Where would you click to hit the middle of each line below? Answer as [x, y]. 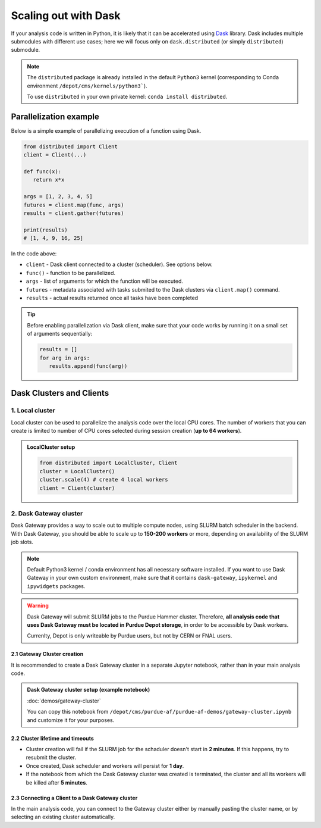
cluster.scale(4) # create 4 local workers [104, 480]
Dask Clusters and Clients [60, 393]
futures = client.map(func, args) [74, 205]
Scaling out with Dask [66, 15]
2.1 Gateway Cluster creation [47, 654]
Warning [38, 606]
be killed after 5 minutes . [56, 782]
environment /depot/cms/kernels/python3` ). [87, 86]
